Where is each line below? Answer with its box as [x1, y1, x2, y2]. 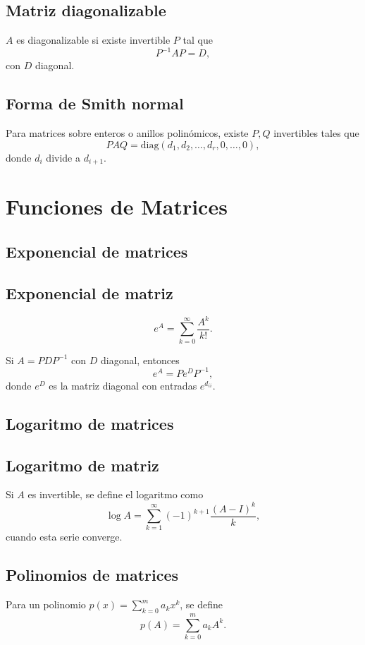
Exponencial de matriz [6, 282, 173, 303]
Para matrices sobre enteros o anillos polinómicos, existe [6, 126, 249, 140]
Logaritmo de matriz [6, 454, 159, 476]
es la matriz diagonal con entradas [49, 378, 197, 392]
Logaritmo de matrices [6, 412, 174, 434]
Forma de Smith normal [6, 92, 184, 114]
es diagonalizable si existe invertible [16, 32, 171, 47]
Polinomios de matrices [6, 564, 179, 586]
